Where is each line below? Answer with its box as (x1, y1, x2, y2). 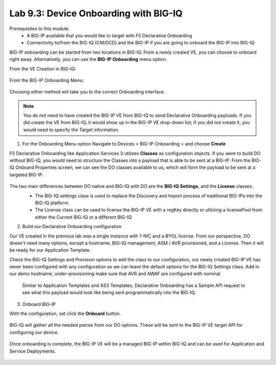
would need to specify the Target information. (23, 127, 120, 133)
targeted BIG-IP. (9, 172, 43, 178)
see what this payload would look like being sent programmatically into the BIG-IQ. (22, 289, 196, 296)
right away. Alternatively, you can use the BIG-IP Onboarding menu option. (9, 56, 168, 62)
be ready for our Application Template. (9, 247, 91, 253)
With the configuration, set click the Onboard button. (9, 310, 121, 317)
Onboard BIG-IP (22, 301, 56, 307)
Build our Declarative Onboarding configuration (22, 224, 122, 230)
